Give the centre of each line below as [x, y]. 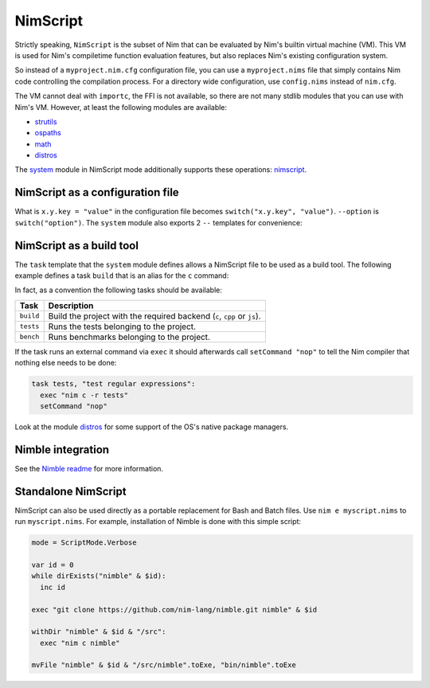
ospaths [48, 133]
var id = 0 [53, 565]
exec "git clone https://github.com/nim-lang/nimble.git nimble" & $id [174, 610]
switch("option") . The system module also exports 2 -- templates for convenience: [158, 222]
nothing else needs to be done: [66, 363]
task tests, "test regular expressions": [113, 384]
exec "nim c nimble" [80, 643]
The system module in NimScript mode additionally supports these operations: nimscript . [160, 170]
